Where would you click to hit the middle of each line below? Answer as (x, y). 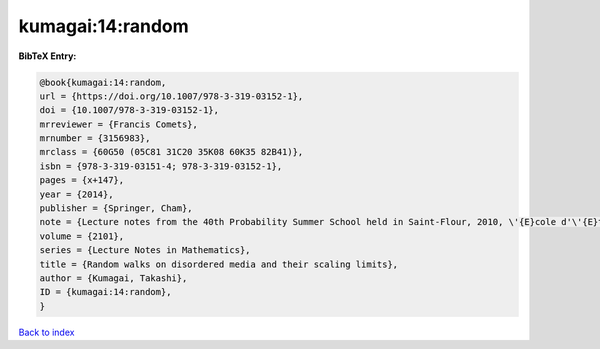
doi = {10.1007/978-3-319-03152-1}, (129, 110)
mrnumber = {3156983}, (95, 138)
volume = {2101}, (82, 236)
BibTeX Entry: (47, 56)
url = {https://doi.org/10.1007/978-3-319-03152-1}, (171, 96)
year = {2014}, (76, 194)
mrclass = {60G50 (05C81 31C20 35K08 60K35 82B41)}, (171, 152)
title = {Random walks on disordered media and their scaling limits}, (219, 264)
